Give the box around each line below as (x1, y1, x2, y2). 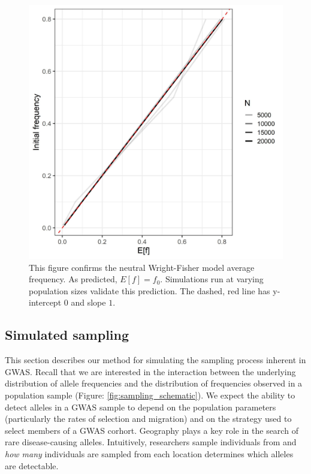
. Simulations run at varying (160, 273, 264, 285)
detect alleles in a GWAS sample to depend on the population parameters (5, 400, 276, 413)
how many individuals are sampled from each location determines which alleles (5, 447, 294, 460)
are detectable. (5, 459, 59, 472)
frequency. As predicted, (29, 273, 117, 285)
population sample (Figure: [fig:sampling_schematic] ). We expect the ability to (5, 388, 295, 401)
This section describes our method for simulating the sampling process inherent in (5, 354, 306, 366)
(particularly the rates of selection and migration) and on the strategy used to (5, 412, 292, 425)
